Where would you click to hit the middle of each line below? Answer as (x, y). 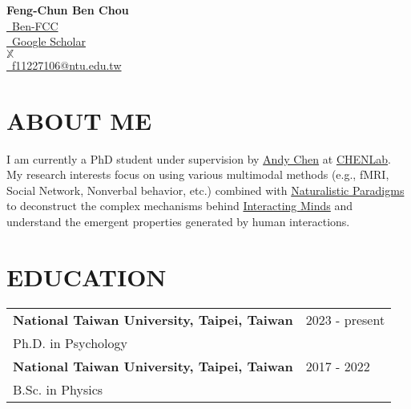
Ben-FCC (35, 25)
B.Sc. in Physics (58, 389)
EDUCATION (87, 276)
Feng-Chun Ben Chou (68, 10)
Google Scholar (48, 41)
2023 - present (345, 319)
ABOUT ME (79, 120)
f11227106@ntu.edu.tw (66, 65)
